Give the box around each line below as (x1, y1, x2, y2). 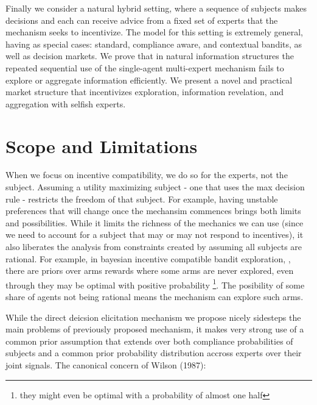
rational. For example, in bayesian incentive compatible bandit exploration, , (5, 252, 291, 265)
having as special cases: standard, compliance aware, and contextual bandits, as (5, 37, 302, 50)
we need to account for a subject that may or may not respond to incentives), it (5, 228, 304, 241)
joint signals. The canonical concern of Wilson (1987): (5, 359, 206, 371)
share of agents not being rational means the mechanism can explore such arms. (5, 290, 304, 303)
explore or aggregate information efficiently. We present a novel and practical (5, 73, 293, 86)
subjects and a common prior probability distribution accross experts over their (5, 346, 302, 359)
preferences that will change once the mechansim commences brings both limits (5, 204, 301, 217)
